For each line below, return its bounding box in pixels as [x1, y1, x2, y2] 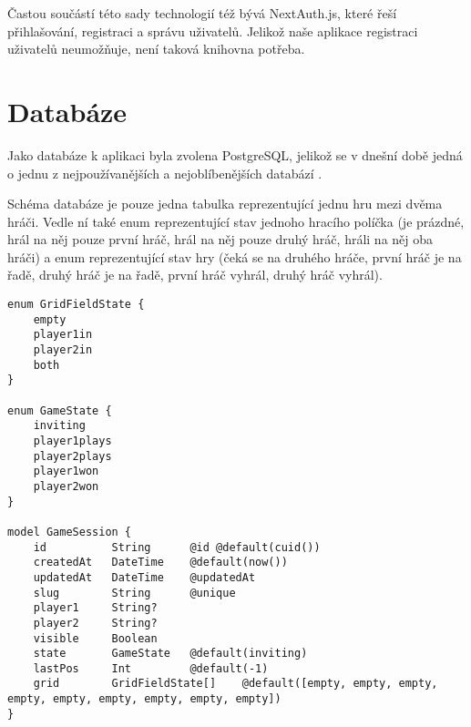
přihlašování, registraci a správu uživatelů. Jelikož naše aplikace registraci [7, 21, 418, 40]
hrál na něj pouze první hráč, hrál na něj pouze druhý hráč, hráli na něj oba [7, 230, 434, 249]
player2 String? [33, 616, 158, 630]
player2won [33, 479, 99, 493]
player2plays [33, 449, 112, 463]
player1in [33, 328, 93, 342]
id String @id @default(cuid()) [33, 540, 321, 554]
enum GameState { [7, 404, 112, 417]
